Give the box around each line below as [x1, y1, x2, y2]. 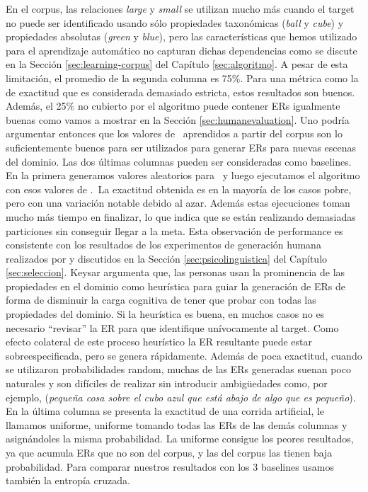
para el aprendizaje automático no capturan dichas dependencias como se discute [6, 42, 357, 57]
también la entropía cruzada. [6, 473, 130, 488]
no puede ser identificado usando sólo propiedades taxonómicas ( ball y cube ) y [6, 15, 344, 30]
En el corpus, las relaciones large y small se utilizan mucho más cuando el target [6, 1, 355, 16]
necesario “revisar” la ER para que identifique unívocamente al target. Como [6, 320, 339, 335]
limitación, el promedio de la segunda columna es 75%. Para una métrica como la [6, 70, 359, 85]
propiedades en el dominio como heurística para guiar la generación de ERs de [6, 278, 345, 293]
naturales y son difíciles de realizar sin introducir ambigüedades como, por [6, 376, 328, 391]
